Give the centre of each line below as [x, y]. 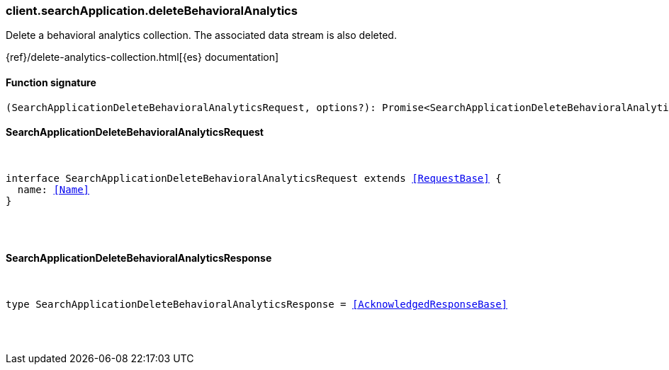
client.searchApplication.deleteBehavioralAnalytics [152, 11]
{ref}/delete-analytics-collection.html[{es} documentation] [142, 57]
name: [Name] [54, 189]
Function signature [51, 82]
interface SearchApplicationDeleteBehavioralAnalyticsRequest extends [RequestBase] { [254, 178]
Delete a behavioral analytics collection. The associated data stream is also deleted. [201, 35]
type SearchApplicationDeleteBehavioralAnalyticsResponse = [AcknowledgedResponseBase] [257, 305]
